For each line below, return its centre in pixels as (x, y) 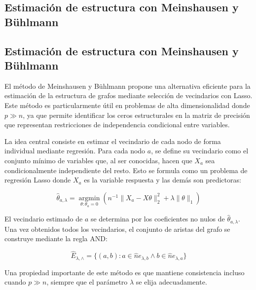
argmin (89, 198)
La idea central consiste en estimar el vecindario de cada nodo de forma (113, 141)
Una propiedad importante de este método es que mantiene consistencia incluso (125, 272)
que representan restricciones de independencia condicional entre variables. (117, 125)
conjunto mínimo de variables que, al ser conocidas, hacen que (98, 160)
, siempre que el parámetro (87, 282)
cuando (15, 282)
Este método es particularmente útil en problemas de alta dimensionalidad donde (127, 105)
